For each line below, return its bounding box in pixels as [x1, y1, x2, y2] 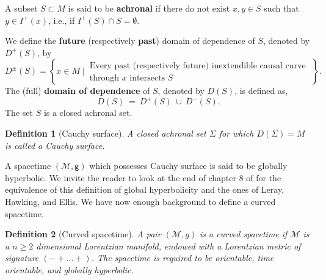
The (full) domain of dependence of [5, 84, 150, 97]
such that [264, 2, 299, 14]
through [89, 73, 120, 82]
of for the [246, 171, 281, 184]
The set [5, 106, 33, 119]
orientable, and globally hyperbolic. [5, 264, 134, 276]
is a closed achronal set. [43, 106, 132, 119]
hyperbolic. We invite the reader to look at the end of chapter [5, 171, 236, 184]
